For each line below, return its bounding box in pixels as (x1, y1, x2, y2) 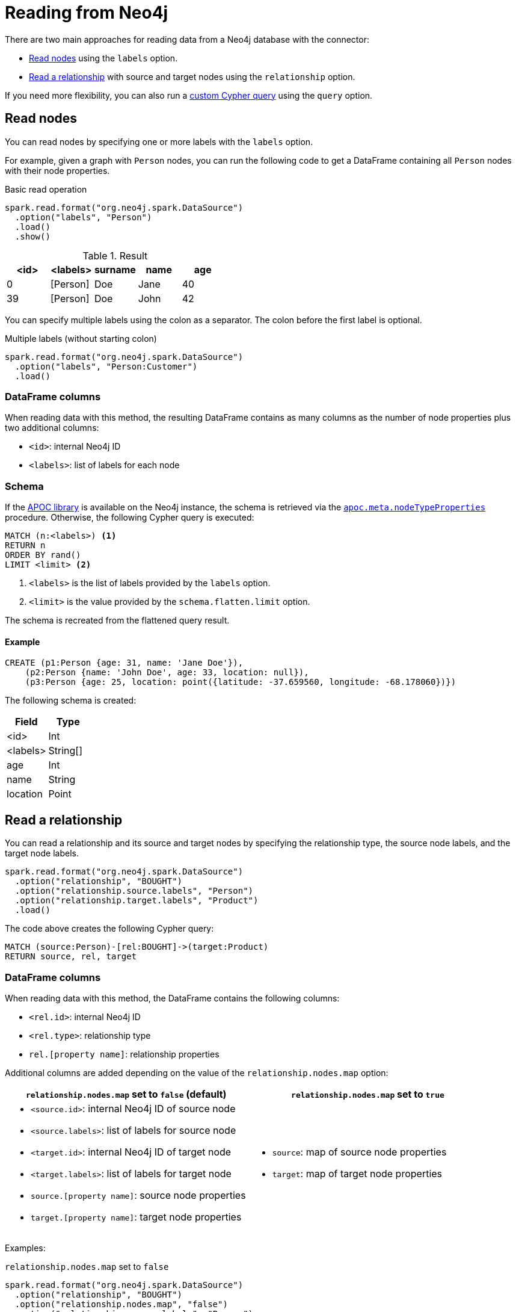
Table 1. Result (82, 249, 148, 262)
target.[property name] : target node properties (31, 1210, 242, 1223)
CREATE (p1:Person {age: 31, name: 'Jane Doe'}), (5, 658, 244, 668)
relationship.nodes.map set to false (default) (25, 1088, 227, 1100)
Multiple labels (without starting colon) (5, 333, 157, 344)
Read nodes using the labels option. (29, 52, 178, 63)
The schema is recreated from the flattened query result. (5, 615, 230, 626)
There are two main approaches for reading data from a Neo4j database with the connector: (5, 34, 370, 45)
